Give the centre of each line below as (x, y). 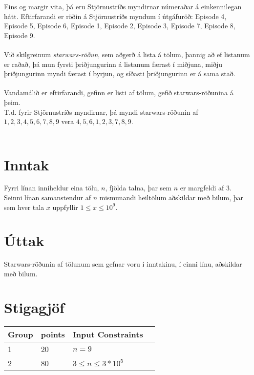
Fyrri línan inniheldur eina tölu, (52, 188)
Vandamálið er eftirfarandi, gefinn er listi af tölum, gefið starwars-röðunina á (119, 93)
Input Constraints (108, 334)
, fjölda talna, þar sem (138, 188)
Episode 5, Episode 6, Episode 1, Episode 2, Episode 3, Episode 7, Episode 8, (120, 26)
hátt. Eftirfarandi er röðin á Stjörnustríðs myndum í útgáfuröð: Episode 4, (115, 16)
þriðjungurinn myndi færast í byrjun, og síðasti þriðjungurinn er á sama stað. (120, 73)
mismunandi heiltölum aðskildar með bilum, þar (171, 198)
